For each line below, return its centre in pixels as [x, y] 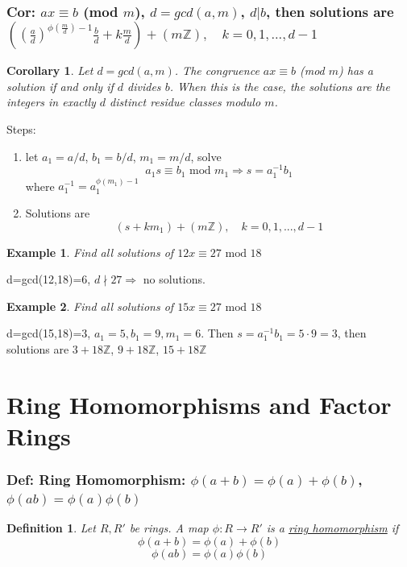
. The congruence [217, 70]
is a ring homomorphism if [332, 528]
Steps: [21, 129]
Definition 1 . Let [51, 528]
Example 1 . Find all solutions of [90, 252]
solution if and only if [60, 86]
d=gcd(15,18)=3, [49, 333]
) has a [356, 70]
